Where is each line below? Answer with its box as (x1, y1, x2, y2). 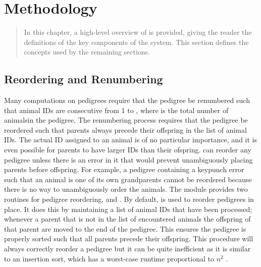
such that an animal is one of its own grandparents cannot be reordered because (4, 174, 252, 184)
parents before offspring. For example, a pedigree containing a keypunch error (4, 164, 244, 175)
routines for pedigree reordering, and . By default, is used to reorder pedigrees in (4, 194, 254, 204)
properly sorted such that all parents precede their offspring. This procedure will (4, 233, 253, 244)
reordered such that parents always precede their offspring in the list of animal (4, 124, 247, 135)
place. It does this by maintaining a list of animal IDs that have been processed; (4, 203, 252, 214)
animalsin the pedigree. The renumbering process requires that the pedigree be (4, 115, 248, 125)
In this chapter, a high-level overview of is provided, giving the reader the (24, 27, 252, 37)
